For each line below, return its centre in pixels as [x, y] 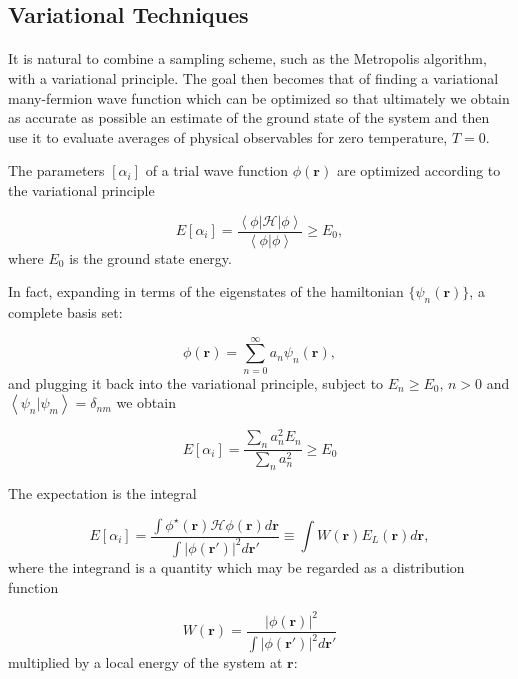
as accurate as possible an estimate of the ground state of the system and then [249, 117]
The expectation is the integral [102, 493]
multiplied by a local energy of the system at [145, 662]
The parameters [56, 170]
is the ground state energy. [150, 257]
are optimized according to [418, 170]
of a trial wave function [217, 170]
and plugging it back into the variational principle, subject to [196, 382]
